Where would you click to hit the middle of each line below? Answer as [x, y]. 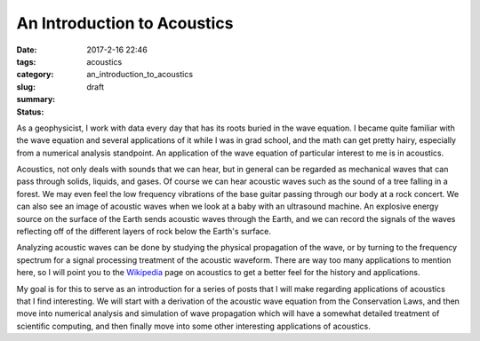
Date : [27, 50]
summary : [36, 99]
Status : [30, 112]
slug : [26, 87]
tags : [26, 61]
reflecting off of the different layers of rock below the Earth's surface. [144, 232]
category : [35, 75]
